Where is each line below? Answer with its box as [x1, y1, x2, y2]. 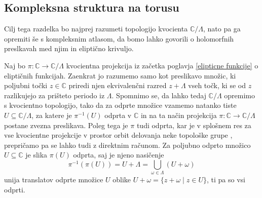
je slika [25, 149, 48, 160]
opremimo [224, 90, 255, 100]
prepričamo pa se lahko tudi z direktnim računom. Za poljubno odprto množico [4, 139, 251, 150]
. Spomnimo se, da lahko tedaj [111, 90, 206, 100]
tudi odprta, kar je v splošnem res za [136, 120, 251, 130]
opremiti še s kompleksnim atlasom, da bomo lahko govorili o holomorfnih [4, 33, 234, 44]
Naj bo [4, 60, 26, 70]
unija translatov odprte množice [4, 174, 103, 185]
